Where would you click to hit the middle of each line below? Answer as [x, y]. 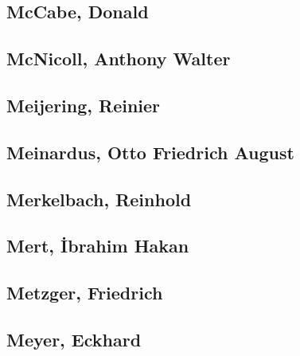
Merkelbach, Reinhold [99, 199]
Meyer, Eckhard [74, 339]
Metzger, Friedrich [85, 293]
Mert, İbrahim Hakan [98, 246]
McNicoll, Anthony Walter [119, 59]
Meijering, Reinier [84, 105]
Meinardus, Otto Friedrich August [150, 152]
